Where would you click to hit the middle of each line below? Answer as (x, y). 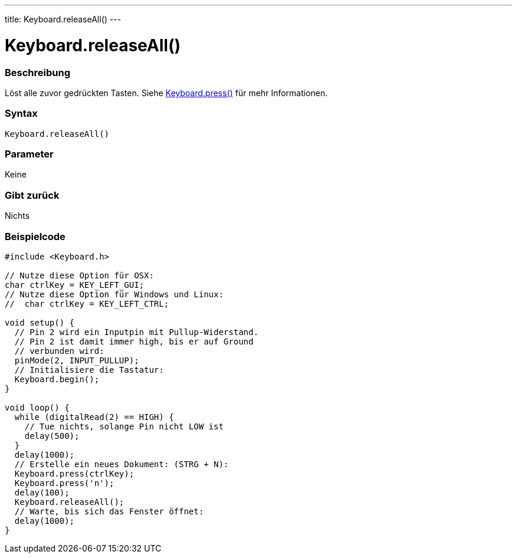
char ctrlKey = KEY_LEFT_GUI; (75, 285)
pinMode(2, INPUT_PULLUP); (77, 360)
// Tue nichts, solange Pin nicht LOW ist (124, 426)
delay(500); (52, 436)
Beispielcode (35, 236)
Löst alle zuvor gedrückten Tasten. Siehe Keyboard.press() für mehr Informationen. (166, 93)
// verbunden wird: (59, 351)
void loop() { (37, 407)
